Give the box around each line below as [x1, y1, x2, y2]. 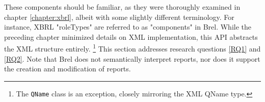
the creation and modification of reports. [4, 63, 131, 74]
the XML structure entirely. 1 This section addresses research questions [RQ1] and [4, 42, 261, 54]
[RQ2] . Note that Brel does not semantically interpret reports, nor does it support [4, 53, 260, 64]
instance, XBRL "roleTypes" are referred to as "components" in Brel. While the [4, 21, 251, 32]
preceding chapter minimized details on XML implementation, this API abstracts [4, 31, 258, 42]
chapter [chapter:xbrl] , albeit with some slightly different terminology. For [4, 11, 234, 22]
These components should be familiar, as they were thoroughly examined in [4, 2, 241, 12]
